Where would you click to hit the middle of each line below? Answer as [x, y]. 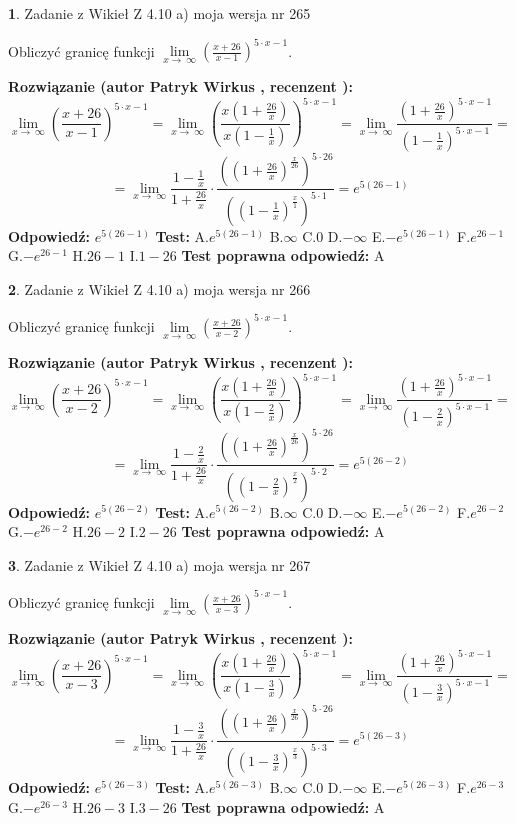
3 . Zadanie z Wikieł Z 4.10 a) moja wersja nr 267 [159, 564]
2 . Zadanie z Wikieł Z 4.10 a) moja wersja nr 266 [159, 288]
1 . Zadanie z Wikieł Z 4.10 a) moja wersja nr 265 [159, 13]
